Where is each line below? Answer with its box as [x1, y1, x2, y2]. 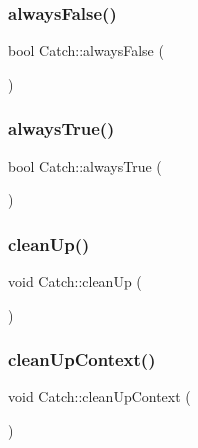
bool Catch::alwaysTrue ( [8, 155, 162, 176]
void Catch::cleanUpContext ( [8, 386, 191, 407]
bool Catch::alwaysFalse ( [8, 40, 164, 61]
